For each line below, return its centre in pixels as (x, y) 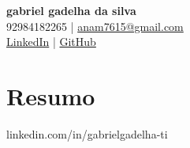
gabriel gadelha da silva (71, 10)
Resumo (51, 95)
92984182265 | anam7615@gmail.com (95, 26)
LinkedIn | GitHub (51, 42)
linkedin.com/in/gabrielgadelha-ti (87, 133)
